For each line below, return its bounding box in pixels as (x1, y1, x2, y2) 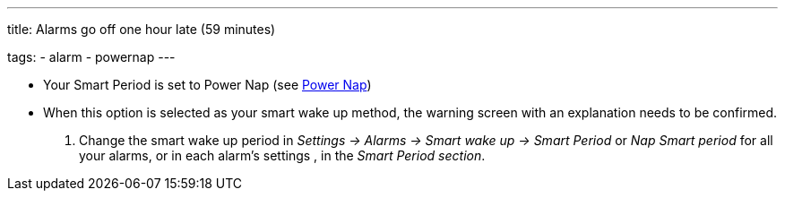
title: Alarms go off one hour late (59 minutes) (7, 22, 276, 37)
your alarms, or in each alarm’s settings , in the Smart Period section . (79, 148, 486, 163)
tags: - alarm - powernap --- (7, 49, 176, 65)
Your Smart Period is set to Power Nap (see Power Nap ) (43, 77, 372, 92)
